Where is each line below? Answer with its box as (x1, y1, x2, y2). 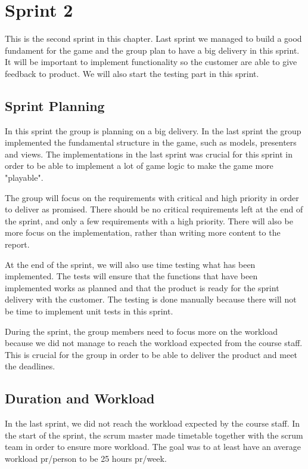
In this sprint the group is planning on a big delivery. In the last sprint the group (5, 124, 301, 137)
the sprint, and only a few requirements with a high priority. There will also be (5, 214, 293, 227)
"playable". (5, 171, 43, 184)
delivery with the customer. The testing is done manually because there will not (5, 293, 297, 306)
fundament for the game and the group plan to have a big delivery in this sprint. (5, 44, 300, 56)
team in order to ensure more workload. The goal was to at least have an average (5, 440, 301, 453)
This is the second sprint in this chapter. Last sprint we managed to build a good (5, 32, 302, 45)
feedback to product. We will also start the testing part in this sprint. (5, 67, 259, 79)
